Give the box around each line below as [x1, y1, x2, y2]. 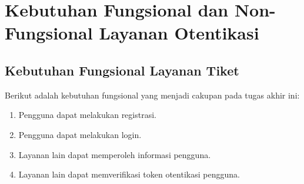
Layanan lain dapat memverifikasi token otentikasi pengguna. [18, 168, 240, 180]
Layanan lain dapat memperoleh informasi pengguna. [18, 148, 211, 160]
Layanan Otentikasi [99, 21, 259, 45]
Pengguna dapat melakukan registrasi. [18, 109, 156, 121]
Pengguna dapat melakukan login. [18, 128, 142, 140]
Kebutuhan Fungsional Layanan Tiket [5, 61, 239, 79]
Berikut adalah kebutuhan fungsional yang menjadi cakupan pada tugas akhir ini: [5, 88, 300, 101]
